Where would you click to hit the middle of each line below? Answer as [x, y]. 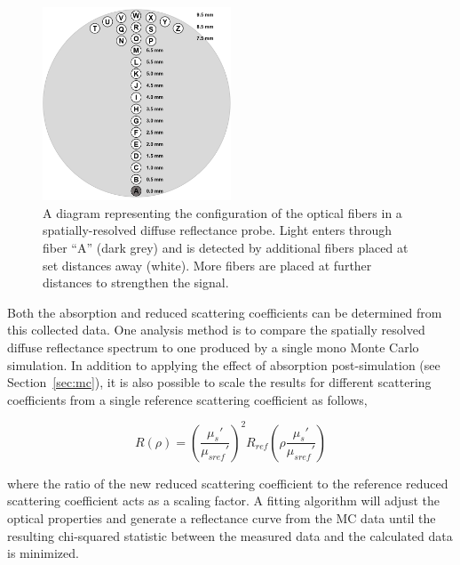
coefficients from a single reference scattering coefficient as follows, [187, 399]
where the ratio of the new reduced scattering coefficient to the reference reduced [228, 483]
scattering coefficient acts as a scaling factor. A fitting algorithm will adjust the [223, 500]
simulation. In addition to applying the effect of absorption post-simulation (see [224, 364]
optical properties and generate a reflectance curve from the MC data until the [222, 518]
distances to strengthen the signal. [136, 282]
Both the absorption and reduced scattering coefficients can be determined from [225, 312]
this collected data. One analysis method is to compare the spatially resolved [216, 330]
